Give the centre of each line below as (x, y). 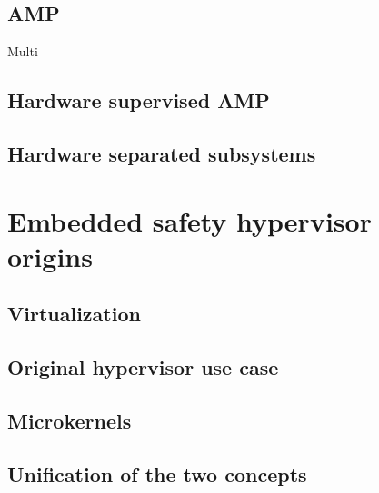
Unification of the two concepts (157, 473)
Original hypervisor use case (143, 367)
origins (50, 256)
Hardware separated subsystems (162, 153)
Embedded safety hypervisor (189, 220)
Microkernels (70, 420)
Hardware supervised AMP (139, 100)
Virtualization (74, 314)
